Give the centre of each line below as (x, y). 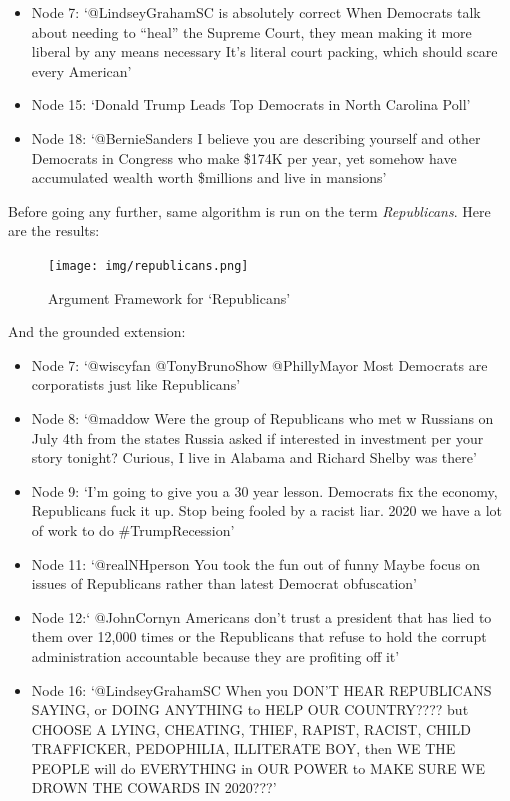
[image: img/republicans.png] (148, 265)
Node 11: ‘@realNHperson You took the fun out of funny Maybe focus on (256, 563)
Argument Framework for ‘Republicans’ (169, 297)
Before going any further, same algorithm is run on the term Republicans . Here (249, 210)
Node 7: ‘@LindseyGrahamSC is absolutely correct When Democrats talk (256, 12)
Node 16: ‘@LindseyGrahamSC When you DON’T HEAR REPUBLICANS (261, 689)
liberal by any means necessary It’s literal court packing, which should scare (264, 51)
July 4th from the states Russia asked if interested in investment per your (257, 437)
